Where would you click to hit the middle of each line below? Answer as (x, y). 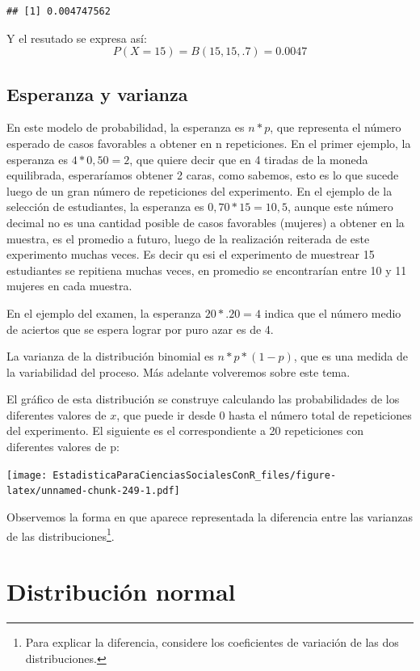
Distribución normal (121, 591)
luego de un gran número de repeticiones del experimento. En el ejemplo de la (199, 190)
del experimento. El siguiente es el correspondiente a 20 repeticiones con (185, 430)
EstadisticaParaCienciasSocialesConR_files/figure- (195, 475)
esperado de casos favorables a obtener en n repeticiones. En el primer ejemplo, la (209, 143)
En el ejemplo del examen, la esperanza (104, 312)
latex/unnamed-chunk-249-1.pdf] (93, 491)
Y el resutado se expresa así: (77, 38)
